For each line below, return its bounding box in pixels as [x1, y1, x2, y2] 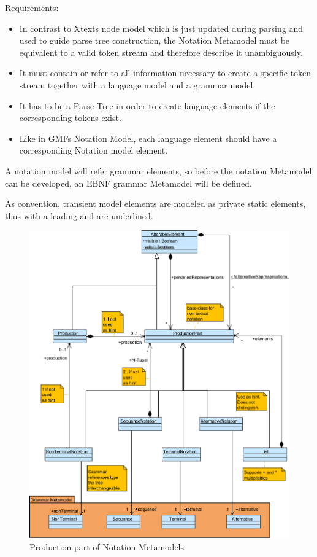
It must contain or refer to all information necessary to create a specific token [19, 66, 311, 79]
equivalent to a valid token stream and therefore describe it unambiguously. [19, 45, 303, 58]
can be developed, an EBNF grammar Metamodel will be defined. [5, 176, 252, 189]
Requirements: [5, 1, 59, 14]
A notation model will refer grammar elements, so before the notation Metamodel [5, 164, 312, 177]
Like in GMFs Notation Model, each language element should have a [19, 131, 277, 144]
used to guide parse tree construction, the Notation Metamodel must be [19, 34, 290, 47]
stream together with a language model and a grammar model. [19, 78, 256, 91]
